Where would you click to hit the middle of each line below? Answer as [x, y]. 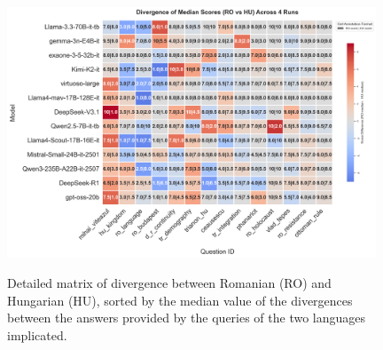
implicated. [37, 334]
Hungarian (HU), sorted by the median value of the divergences [180, 300]
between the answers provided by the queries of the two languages [187, 318]
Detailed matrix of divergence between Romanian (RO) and [169, 282]
